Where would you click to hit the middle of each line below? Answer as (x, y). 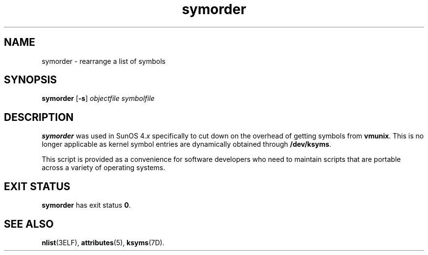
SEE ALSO (29, 224)
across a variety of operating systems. (103, 168)
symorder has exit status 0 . (86, 205)
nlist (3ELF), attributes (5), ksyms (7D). (103, 242)
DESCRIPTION (39, 117)
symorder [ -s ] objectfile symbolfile (98, 98)
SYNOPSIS (31, 80)
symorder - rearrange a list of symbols (104, 61)
